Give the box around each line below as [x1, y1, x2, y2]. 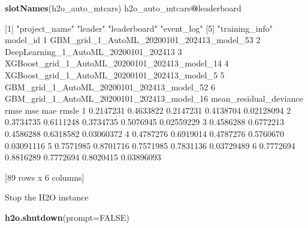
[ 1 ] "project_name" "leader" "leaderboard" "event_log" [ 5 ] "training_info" [5, 22, 273, 34]
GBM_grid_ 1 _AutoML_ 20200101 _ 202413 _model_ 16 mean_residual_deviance [5, 92, 303, 105]
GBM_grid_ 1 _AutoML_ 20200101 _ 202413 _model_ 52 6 [5, 80, 215, 93]
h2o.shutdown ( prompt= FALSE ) [5, 211, 129, 223]
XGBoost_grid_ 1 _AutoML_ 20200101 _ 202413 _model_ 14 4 [5, 57, 229, 69]
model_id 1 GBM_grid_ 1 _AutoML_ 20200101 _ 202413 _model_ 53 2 [5, 34, 261, 46]
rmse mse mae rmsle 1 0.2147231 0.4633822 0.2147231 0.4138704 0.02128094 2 [5, 104, 291, 116]
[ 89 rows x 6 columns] [5, 171, 84, 183]
